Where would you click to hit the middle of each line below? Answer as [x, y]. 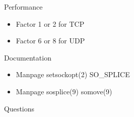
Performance [23, 7]
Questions [19, 108]
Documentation [28, 57]
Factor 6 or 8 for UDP [50, 41]
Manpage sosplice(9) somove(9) [64, 91]
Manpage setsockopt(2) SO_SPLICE [73, 74]
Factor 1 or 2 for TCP [50, 23]
